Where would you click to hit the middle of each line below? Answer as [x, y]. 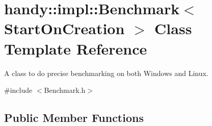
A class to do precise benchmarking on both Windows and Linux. [106, 73]
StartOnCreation [64, 28]
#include [18, 90]
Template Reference [76, 48]
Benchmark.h [65, 90]
